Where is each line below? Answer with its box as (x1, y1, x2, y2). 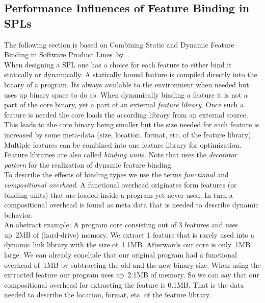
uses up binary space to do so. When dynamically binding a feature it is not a (4, 89, 248, 100)
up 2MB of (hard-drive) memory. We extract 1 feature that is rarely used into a (4, 229, 255, 240)
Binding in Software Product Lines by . (4, 49, 129, 60)
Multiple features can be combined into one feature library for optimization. (4, 139, 242, 150)
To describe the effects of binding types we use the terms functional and (4, 169, 229, 180)
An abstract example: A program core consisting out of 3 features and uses (4, 219, 238, 230)
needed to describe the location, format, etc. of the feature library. (4, 289, 211, 300)
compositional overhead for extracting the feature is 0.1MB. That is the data (4, 279, 244, 290)
